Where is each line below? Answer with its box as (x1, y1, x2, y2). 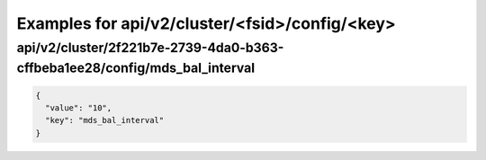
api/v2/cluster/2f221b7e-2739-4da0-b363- (16, 40, 284, 56)
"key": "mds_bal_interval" (45, 115, 165, 126)
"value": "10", (45, 103, 112, 113)
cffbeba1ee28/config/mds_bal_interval (16, 59, 256, 76)
